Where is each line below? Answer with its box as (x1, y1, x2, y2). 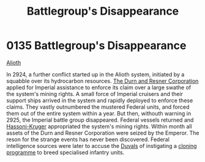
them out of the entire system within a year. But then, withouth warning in (6, 109, 192, 117)
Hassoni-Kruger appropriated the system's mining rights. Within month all (6, 122, 192, 130)
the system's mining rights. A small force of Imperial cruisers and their (6, 90, 184, 97)
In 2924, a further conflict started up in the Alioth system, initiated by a (6, 70, 185, 78)
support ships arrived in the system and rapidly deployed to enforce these (6, 97, 193, 104)
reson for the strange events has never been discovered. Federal (6, 136, 170, 143)
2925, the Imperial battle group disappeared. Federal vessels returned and (6, 116, 194, 123)
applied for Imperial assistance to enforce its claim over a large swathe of (6, 84, 192, 91)
